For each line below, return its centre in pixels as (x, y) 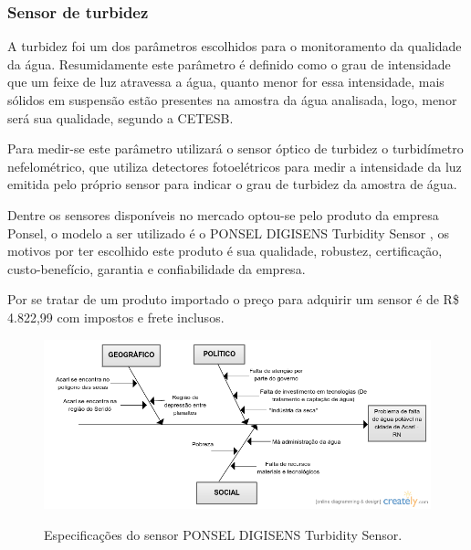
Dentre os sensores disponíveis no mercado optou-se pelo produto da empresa (223, 214)
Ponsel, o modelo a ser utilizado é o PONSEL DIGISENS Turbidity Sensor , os (228, 233)
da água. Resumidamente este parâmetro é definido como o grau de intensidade (229, 63)
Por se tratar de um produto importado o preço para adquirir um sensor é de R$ (233, 299)
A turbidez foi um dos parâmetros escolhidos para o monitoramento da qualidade (235, 46)
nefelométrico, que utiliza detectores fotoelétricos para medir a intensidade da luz (235, 166)
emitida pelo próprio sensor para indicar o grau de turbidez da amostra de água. (232, 184)
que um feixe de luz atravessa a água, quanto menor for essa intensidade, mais (226, 82)
